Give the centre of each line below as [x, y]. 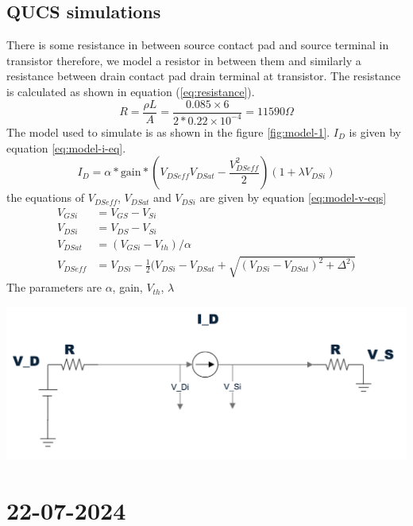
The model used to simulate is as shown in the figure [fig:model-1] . [168, 131]
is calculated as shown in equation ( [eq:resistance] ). [131, 91]
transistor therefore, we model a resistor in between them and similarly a [184, 60]
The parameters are [54, 287]
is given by [375, 131]
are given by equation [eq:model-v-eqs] [293, 197]
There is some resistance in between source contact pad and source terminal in [198, 45]
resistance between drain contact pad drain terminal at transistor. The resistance [204, 76]
